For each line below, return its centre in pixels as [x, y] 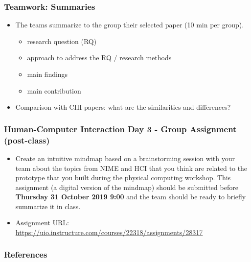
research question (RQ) [62, 41]
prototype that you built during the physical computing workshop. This [123, 178]
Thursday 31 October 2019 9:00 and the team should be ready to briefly [131, 197]
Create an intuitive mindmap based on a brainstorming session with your [125, 158]
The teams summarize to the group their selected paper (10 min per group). [130, 25]
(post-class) [27, 140]
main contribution [54, 90]
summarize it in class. [48, 206]
